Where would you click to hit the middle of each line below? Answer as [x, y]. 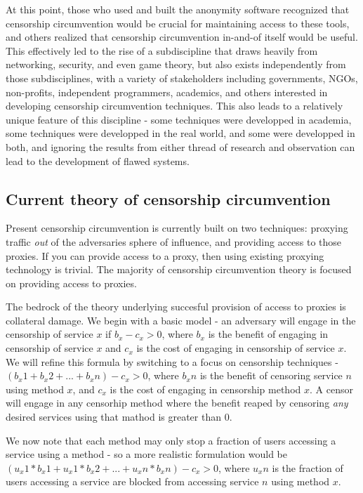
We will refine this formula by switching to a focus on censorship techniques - [172, 361]
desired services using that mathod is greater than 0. [119, 417]
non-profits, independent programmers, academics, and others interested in [167, 92]
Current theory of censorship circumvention [168, 198]
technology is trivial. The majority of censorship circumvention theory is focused [179, 269]
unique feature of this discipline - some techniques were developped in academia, [179, 119]
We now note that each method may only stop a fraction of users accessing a [171, 440]
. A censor [331, 389]
